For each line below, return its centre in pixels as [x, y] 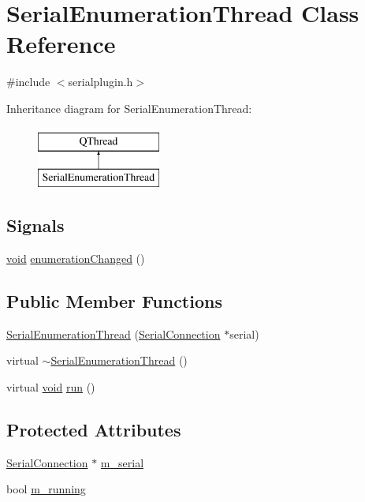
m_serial [122, 462]
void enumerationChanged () [76, 258]
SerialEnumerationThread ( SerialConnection [114, 333]
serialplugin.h [101, 82]
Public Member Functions [114, 300]
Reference [61, 44]
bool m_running [46, 489]
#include [28, 82]
